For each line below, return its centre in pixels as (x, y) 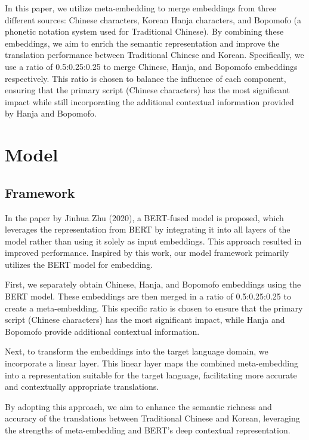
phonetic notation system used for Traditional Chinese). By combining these (144, 31)
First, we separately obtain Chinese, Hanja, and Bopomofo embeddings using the (153, 284)
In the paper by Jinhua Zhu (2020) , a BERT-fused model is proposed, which (144, 217)
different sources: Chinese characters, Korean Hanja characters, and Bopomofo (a (153, 19)
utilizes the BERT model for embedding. (79, 264)
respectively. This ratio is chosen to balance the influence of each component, (146, 78)
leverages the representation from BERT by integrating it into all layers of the (148, 229)
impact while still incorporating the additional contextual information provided (149, 101)
